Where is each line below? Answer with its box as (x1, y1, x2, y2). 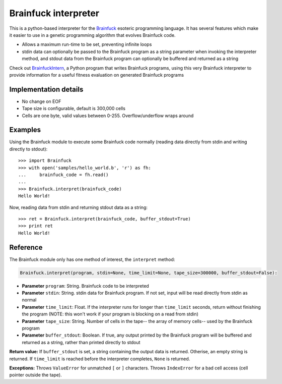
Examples (9, 126, 41, 134)
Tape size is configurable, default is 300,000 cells (22, 105, 126, 112)
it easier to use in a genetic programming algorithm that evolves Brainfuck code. (9, 32, 176, 38)
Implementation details (9, 85, 84, 93)
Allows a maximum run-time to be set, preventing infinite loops (22, 41, 152, 47)
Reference (9, 243, 43, 252)
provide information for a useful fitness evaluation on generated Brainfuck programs (9, 72, 184, 78)
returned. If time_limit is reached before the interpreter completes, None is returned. (9, 356, 190, 362)
